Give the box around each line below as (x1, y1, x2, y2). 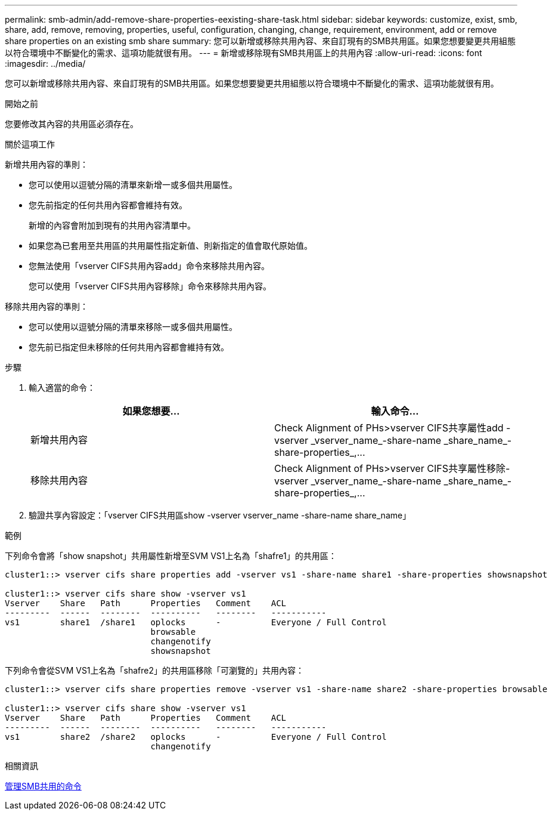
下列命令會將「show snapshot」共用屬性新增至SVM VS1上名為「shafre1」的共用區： (5, 551, 337, 561)
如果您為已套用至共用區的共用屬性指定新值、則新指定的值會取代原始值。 (29, 240, 312, 251)
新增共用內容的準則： (5, 159, 88, 169)
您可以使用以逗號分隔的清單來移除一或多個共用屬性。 (29, 322, 237, 332)
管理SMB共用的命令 (5, 781, 82, 791)
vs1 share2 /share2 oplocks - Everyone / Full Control (5, 732, 387, 742)
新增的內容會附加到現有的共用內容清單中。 (29, 220, 196, 230)
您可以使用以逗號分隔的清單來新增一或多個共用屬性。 (29, 180, 237, 190)
